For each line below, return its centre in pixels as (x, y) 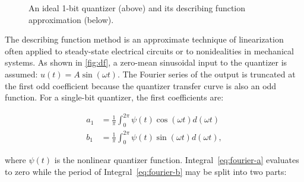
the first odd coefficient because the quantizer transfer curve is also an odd (141, 85)
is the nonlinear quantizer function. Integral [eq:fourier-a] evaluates (177, 160)
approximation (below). (71, 19)
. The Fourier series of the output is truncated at (206, 74)
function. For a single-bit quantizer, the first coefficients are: (114, 97)
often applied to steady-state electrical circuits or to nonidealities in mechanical (149, 51)
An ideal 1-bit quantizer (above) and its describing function (137, 8)
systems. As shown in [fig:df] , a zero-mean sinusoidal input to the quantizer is (146, 62)
